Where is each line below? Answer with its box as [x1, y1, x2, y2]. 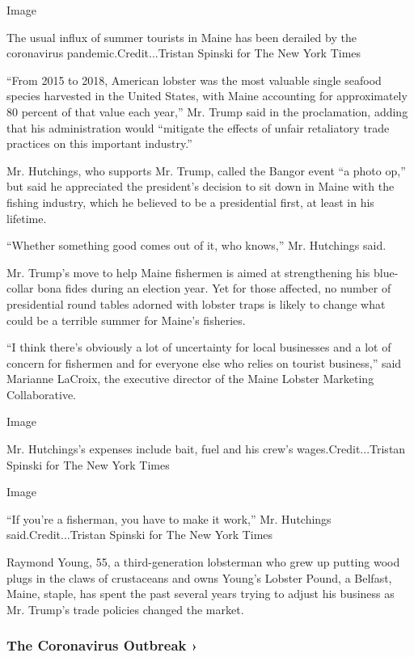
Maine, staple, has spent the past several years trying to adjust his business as [6, 585, 395, 602]
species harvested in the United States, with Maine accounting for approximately [6, 87, 408, 104]
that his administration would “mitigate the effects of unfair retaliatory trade [6, 119, 390, 136]
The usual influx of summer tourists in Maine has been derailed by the [6, 28, 357, 45]
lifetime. [6, 209, 47, 226]
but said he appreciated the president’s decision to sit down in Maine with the [6, 178, 395, 195]
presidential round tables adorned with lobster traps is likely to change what [6, 295, 386, 312]
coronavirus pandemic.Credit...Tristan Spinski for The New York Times [6, 44, 361, 61]
